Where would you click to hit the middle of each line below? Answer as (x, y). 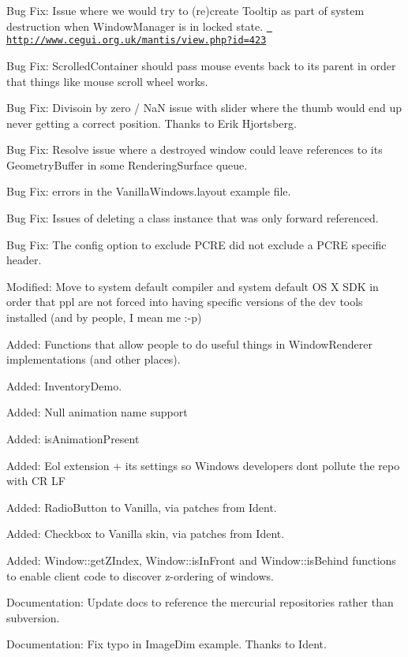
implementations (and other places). (94, 359)
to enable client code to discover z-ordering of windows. (140, 575)
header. (24, 260)
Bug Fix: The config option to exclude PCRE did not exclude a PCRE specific (197, 244)
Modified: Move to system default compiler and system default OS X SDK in (193, 286)
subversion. (33, 617)
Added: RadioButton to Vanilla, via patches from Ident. (142, 507)
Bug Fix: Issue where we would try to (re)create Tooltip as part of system (185, 10)
